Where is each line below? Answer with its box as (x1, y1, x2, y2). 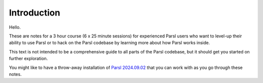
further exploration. (9, 56, 48, 62)
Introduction (9, 7, 60, 18)
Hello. (9, 24, 21, 30)
